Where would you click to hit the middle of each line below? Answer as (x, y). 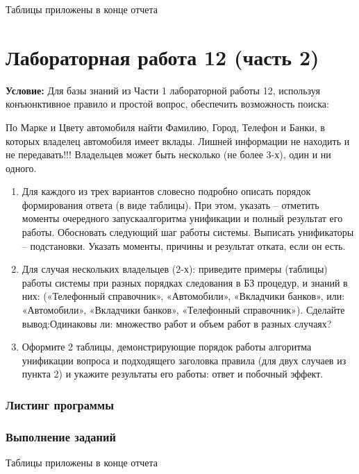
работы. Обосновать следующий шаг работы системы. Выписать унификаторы (188, 232)
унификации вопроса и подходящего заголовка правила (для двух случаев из (184, 360)
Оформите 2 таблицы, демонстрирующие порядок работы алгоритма (167, 347)
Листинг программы (60, 404)
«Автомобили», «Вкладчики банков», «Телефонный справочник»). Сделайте (183, 310)
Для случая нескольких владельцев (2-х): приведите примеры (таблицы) (175, 269)
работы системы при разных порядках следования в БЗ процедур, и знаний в (185, 282)
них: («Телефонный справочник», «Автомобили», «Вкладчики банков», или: (183, 296)
